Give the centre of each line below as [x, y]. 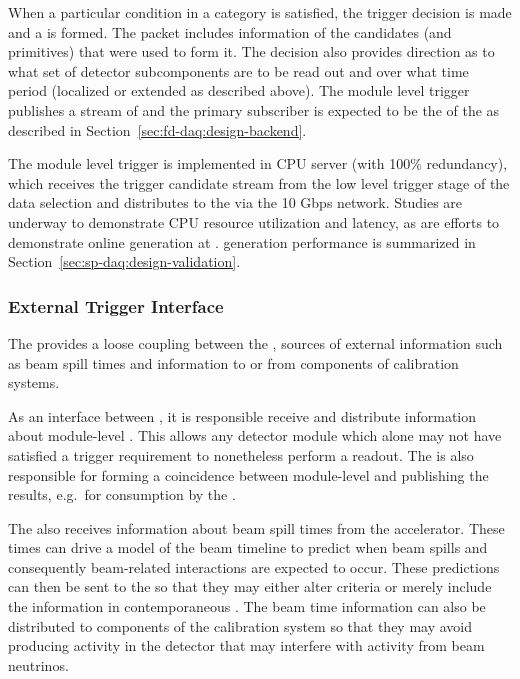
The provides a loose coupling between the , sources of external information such [255, 342]
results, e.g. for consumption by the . [122, 494]
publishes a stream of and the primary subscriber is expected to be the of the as [254, 109]
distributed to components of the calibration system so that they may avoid [240, 625]
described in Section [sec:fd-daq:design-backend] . [157, 129]
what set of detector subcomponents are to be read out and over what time [238, 70]
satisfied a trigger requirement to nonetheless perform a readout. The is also [241, 454]
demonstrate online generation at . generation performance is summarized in [242, 241]
